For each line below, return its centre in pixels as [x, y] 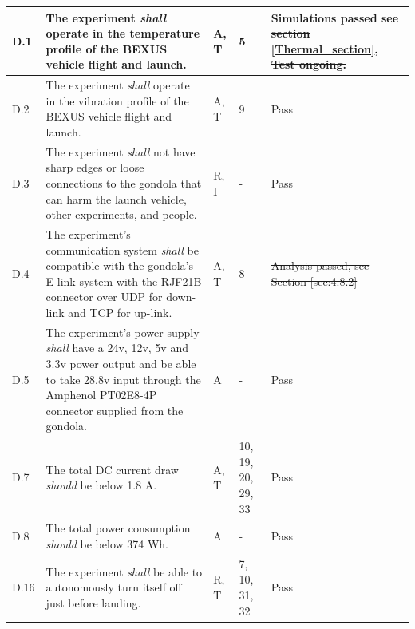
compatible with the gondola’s [120, 265]
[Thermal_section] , [324, 48]
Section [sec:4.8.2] [314, 281]
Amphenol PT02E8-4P [101, 395]
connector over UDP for [104, 297]
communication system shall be [122, 249]
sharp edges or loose [95, 167]
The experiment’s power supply [123, 332]
